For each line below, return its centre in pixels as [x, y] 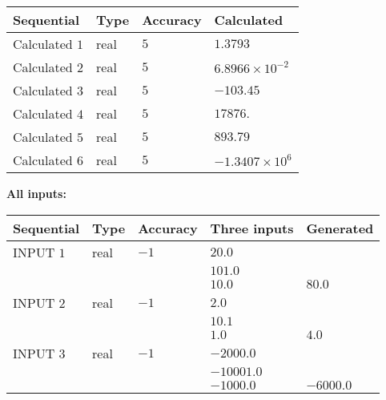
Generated [340, 228]
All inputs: [36, 193]
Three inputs [252, 228]
